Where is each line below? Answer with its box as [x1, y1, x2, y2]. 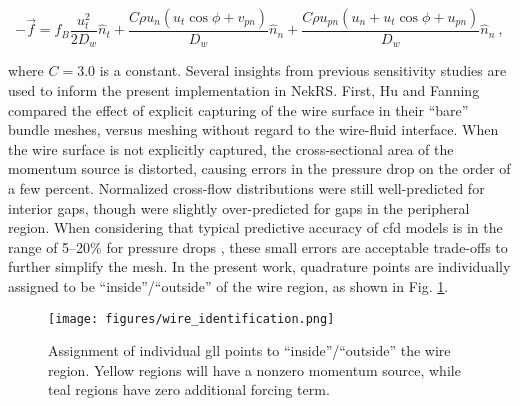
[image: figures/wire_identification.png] [48, 311, 335, 326]
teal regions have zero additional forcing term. [48, 379, 330, 400]
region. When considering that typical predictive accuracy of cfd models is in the [8, 217, 503, 238]
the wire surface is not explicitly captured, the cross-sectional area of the [8, 138, 454, 159]
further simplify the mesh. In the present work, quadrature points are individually [8, 256, 511, 277]
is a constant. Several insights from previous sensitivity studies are [99, 60, 507, 81]
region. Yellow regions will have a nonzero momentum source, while [48, 359, 461, 380]
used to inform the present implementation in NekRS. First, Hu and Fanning [8, 80, 480, 101]
